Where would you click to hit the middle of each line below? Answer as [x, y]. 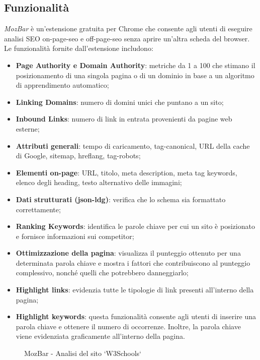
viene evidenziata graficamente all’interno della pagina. [100, 336]
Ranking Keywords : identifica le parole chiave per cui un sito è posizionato [135, 226]
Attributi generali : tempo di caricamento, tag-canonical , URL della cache [133, 145]
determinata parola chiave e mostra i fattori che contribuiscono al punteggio [133, 262]
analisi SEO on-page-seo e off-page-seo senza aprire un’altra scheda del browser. [127, 38]
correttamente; [38, 209]
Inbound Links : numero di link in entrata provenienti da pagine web [124, 119]
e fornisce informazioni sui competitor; [75, 236]
